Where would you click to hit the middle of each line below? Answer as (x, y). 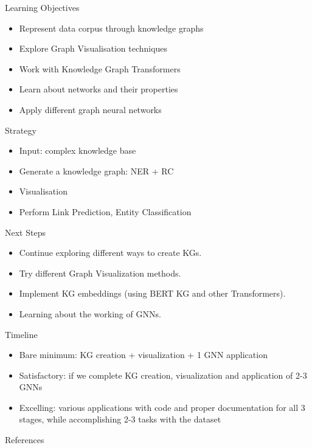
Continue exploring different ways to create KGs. (110, 253)
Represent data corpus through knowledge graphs (111, 28)
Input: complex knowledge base (78, 150)
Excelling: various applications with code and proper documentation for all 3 (162, 407)
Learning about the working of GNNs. (90, 313)
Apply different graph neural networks (90, 109)
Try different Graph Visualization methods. (100, 273)
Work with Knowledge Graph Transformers (100, 68)
